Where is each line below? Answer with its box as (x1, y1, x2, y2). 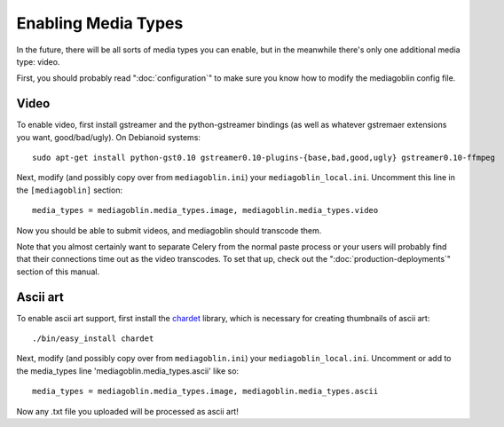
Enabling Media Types (16, 13, 184, 33)
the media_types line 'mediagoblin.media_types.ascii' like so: (16, 365, 240, 376)
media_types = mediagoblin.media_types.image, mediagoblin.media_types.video (32, 205, 379, 216)
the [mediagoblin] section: (16, 185, 123, 195)
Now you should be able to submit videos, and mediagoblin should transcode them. (16, 225, 322, 235)
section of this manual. (16, 266, 100, 277)
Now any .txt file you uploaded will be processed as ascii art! (16, 406, 239, 416)
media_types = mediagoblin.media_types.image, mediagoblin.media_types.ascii (32, 386, 379, 397)
